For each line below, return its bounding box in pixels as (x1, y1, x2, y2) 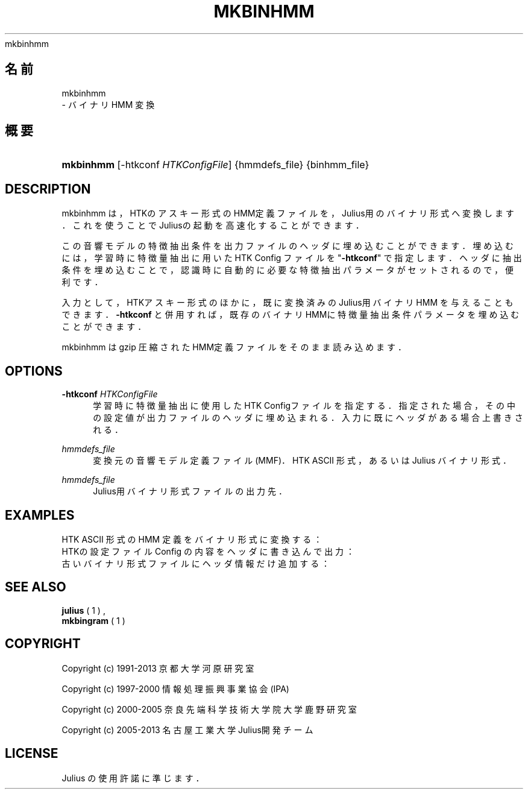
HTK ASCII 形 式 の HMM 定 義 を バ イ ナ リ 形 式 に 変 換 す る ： (61, 534, 322, 544)
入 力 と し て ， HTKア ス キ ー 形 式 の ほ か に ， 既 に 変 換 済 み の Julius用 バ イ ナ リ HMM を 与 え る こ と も (61, 297, 514, 308)
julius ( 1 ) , (61, 605, 105, 616)
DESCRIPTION (5, 181, 91, 197)
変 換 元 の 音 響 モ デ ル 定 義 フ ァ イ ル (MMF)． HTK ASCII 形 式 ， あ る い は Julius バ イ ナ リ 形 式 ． (93, 455, 511, 466)
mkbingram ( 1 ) (61, 615, 125, 626)
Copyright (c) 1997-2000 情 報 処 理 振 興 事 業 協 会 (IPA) (61, 683, 289, 694)
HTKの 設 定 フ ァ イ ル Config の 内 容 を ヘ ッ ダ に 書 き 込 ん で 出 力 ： (61, 546, 355, 556)
